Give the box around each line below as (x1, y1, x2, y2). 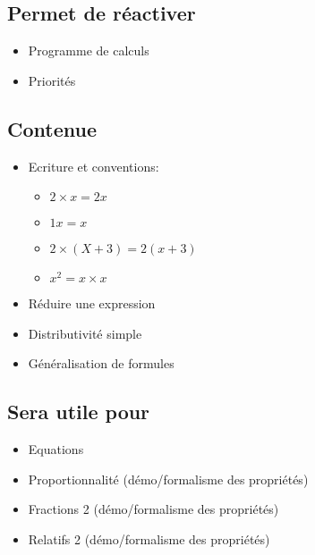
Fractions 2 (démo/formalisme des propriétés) (28, 500, 279, 518)
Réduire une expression (28, 294, 156, 313)
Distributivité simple (28, 324, 142, 342)
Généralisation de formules (28, 354, 175, 373)
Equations (28, 440, 84, 458)
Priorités (28, 71, 76, 89)
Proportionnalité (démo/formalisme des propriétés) (28, 469, 309, 488)
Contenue (7, 114, 97, 142)
